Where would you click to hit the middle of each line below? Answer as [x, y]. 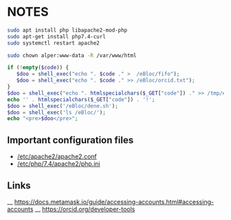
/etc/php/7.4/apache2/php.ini [59, 164]
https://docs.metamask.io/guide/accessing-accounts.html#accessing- [114, 201]
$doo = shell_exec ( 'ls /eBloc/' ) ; [57, 112]
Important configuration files [70, 140]
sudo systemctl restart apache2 [53, 43]
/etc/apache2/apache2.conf [57, 157]
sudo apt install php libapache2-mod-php [67, 30]
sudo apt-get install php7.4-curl [57, 36]
